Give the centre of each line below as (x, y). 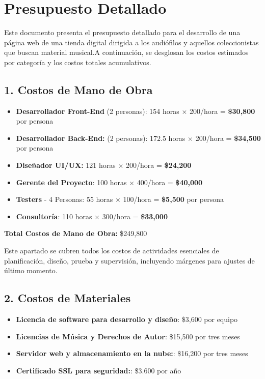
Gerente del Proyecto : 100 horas (71, 182)
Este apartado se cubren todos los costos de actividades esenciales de (112, 251)
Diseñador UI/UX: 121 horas (66, 165)
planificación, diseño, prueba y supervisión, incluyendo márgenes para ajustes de (129, 260)
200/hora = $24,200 (159, 165)
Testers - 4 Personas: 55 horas (64, 199)
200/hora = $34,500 (228, 138)
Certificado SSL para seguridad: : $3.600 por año (99, 370)
